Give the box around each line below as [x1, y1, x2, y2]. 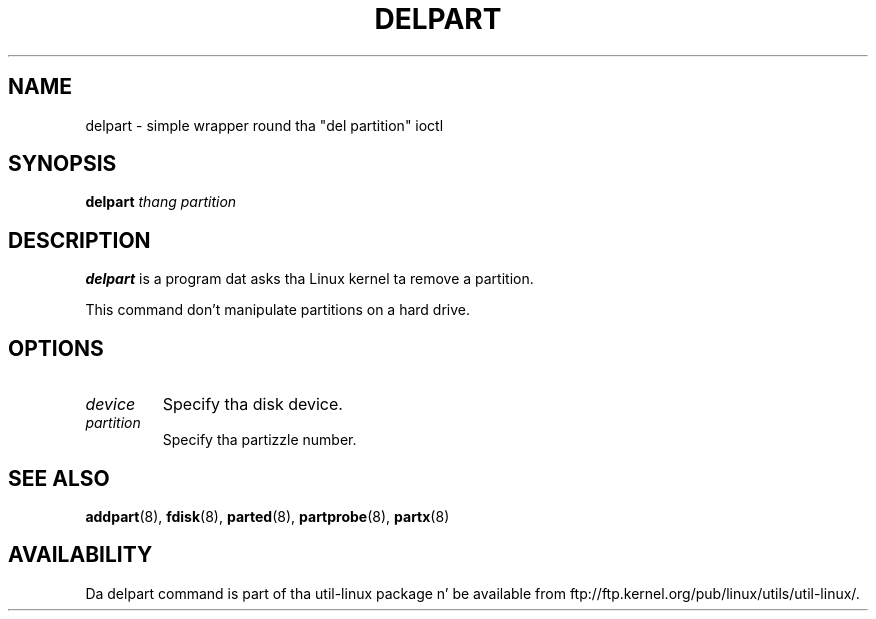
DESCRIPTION [8, 227, 151, 253]
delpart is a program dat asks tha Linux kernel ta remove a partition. [85, 270, 534, 288]
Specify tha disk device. [162, 394, 343, 415]
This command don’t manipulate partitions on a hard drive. [85, 301, 470, 319]
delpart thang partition [85, 193, 237, 211]
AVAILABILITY [8, 542, 153, 568]
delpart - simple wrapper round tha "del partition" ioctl [85, 116, 444, 134]
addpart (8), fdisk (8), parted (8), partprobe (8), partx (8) [85, 507, 450, 525]
